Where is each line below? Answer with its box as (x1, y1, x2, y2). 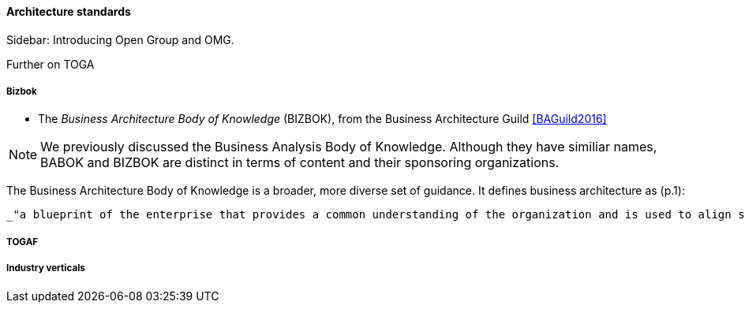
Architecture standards (6, 5, 131, 18)
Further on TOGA (6, 57, 95, 71)
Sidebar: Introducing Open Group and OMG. (6, 32, 234, 47)
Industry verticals (6, 262, 85, 274)
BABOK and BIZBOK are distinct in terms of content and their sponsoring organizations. (40, 154, 560, 171)
